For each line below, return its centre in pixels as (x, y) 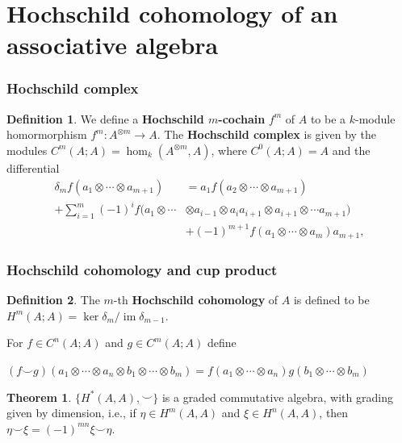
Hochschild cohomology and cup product (142, 269)
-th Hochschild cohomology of (196, 300)
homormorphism (47, 134)
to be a (328, 118)
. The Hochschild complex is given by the (267, 134)
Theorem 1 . (39, 397)
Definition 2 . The (53, 300)
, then (334, 413)
